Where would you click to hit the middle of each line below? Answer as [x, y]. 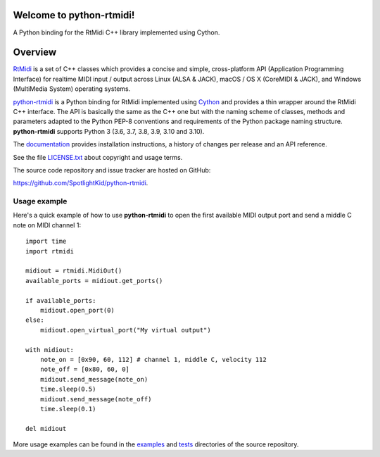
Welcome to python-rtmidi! [74, 15]
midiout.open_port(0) [77, 310]
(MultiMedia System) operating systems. [72, 89]
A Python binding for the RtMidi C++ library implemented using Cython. [116, 32]
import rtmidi [50, 251]
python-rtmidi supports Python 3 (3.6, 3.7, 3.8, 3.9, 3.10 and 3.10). [109, 131]
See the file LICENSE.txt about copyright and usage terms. [98, 157]
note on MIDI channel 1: [47, 225]
